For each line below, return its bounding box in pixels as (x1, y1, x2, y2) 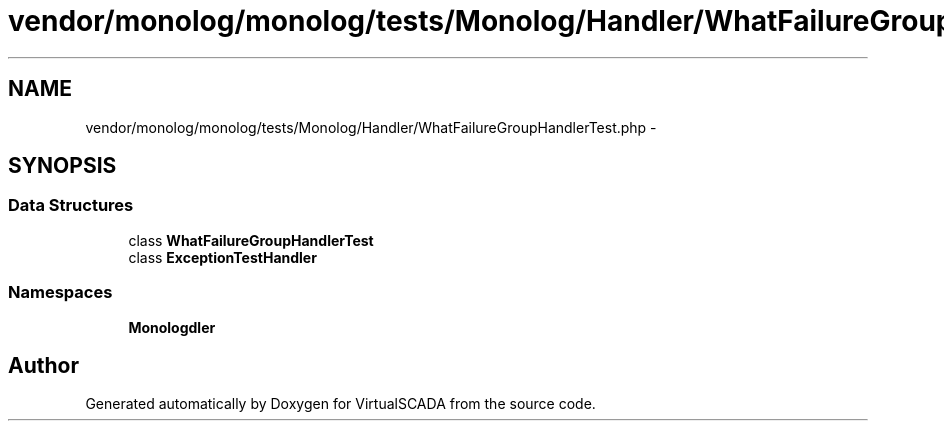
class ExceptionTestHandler (128, 248, 317, 266)
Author (8, 352, 79, 378)
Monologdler (128, 318, 216, 336)
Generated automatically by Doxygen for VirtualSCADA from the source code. (85, 395, 596, 413)
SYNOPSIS (8, 153, 117, 179)
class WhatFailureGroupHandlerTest (128, 231, 374, 249)
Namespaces (8, 282, 113, 303)
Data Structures (8, 195, 134, 216)
